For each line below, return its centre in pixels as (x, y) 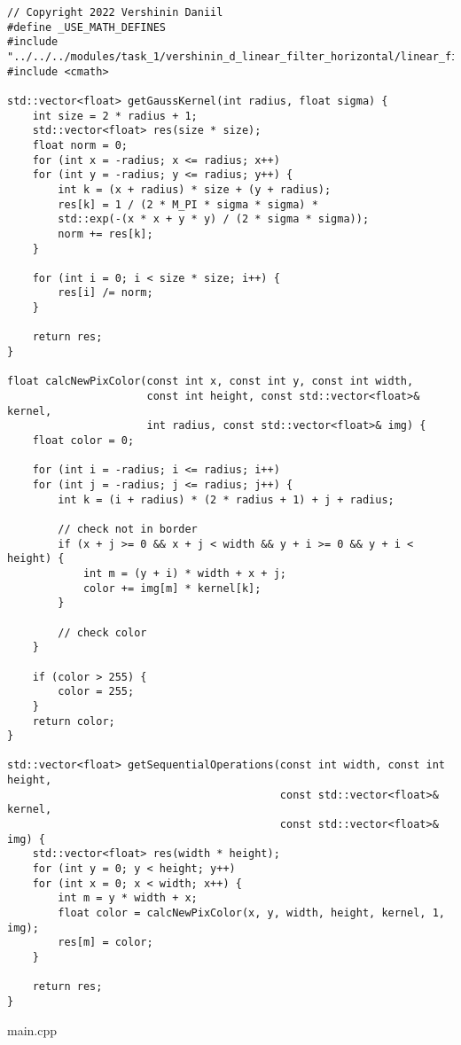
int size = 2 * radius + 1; (115, 116)
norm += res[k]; (105, 234)
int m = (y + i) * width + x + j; (184, 573)
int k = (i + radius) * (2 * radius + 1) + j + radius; (226, 499)
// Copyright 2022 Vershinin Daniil (115, 12)
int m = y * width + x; (128, 898)
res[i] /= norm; (105, 293)
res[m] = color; (105, 943)
